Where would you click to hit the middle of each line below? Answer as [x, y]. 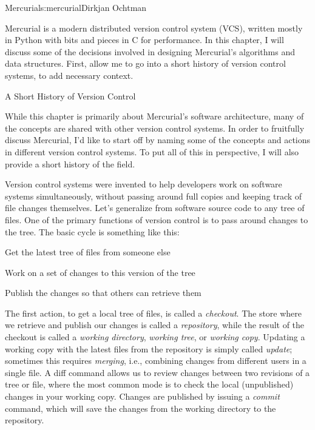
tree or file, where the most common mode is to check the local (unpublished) [149, 384]
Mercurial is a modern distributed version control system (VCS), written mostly [154, 28]
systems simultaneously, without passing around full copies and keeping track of [154, 196]
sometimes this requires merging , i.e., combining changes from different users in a [156, 361]
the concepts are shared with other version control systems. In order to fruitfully [155, 128]
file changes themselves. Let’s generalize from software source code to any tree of [155, 208]
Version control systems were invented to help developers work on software [144, 184]
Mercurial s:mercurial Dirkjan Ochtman [76, 7]
